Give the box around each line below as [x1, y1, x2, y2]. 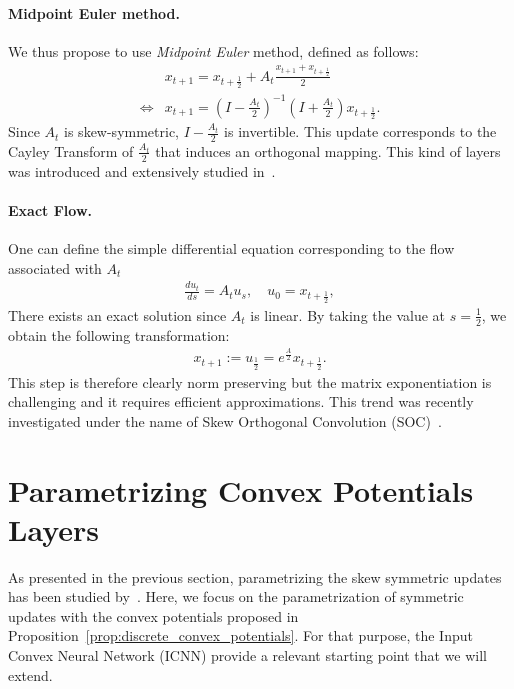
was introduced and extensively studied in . [8, 160, 276, 181]
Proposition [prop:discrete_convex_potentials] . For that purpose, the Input [8, 625, 473, 646]
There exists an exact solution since [8, 304, 227, 325]
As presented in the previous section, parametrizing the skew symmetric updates [8, 566, 502, 587]
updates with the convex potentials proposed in [8, 605, 299, 626]
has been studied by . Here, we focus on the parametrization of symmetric [8, 586, 464, 607]
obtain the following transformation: [8, 324, 230, 345]
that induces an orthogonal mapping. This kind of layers [155, 140, 501, 161]
